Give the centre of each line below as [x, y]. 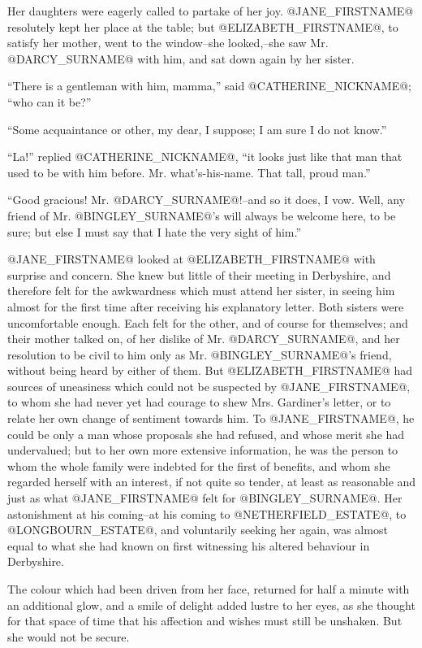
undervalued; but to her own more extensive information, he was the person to [203, 450]
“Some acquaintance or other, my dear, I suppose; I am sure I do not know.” [197, 129]
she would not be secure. [69, 636]
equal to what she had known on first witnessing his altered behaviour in [189, 545]
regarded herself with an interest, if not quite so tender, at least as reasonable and [212, 482]
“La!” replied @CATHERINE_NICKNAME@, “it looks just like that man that [205, 157]
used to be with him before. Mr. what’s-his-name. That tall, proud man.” [189, 172]
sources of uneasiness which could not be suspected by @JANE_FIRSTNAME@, [209, 386]
